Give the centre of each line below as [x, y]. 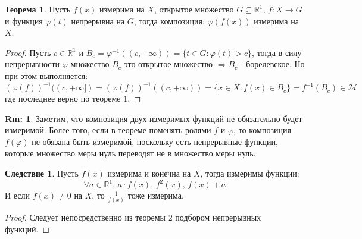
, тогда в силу [277, 52]
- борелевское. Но [272, 64]
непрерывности [32, 64]
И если [18, 195]
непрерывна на [98, 21]
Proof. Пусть [28, 52]
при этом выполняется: [46, 75]
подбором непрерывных [218, 217]
